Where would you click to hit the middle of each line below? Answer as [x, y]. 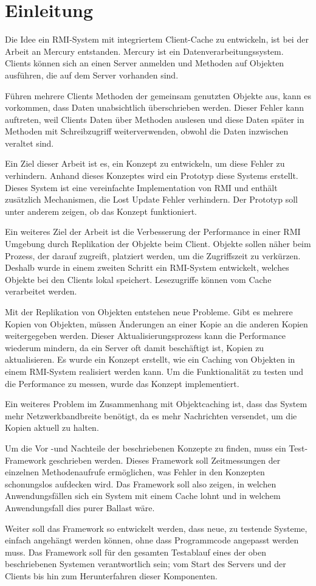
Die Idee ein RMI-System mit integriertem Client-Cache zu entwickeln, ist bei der [157, 39]
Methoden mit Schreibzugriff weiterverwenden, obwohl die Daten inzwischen [147, 131]
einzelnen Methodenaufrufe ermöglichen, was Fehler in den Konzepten [135, 472]
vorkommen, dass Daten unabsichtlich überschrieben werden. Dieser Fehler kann [154, 107]
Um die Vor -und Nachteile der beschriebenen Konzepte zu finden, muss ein [146, 448]
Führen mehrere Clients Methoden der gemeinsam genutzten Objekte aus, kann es [158, 95]
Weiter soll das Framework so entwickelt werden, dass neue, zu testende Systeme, [156, 528]
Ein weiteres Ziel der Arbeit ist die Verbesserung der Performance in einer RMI [153, 232]
